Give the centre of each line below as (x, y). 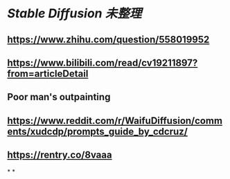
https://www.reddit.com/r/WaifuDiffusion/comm (115, 121)
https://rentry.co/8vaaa (60, 155)
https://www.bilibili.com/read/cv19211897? (103, 63)
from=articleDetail (48, 74)
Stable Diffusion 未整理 (74, 13)
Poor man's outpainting (59, 97)
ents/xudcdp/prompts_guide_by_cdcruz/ (98, 131)
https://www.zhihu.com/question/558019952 (108, 39)
